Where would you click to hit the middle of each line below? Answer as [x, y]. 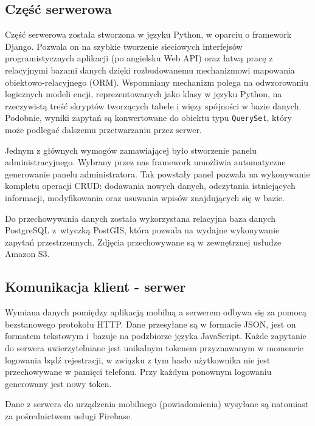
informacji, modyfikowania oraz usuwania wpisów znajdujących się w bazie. [145, 197]
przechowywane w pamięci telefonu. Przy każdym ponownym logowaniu [138, 372]
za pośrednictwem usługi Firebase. [69, 415]
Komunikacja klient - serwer [95, 287]
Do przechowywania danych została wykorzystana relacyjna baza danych [140, 218]
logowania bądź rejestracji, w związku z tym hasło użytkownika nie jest [138, 359]
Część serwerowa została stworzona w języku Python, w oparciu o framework [148, 34]
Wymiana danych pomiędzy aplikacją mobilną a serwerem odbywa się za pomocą [156, 312]
